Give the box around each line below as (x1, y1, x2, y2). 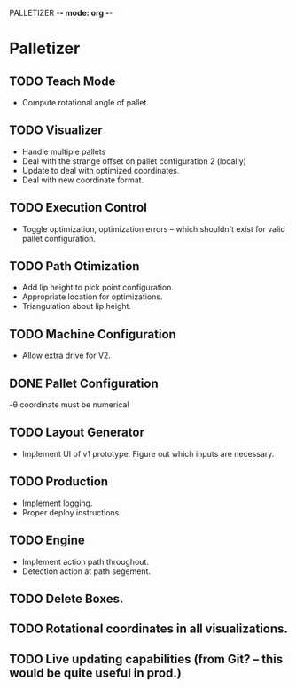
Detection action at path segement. (21, 566, 152, 577)
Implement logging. (21, 498, 93, 508)
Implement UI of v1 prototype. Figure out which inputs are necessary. (21, 448, 275, 459)
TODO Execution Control (9, 200, 148, 215)
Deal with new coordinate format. (21, 174, 144, 185)
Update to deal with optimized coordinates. (21, 165, 180, 175)
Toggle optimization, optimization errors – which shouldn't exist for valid (21, 223, 285, 234)
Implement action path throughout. (21, 556, 149, 567)
